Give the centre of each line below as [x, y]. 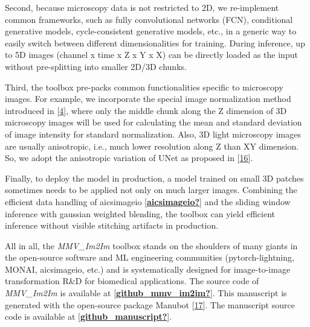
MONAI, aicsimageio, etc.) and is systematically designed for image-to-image [148, 269]
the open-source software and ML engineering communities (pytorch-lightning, [150, 257]
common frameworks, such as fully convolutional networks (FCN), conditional [149, 19]
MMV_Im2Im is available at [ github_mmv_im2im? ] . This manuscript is [146, 293]
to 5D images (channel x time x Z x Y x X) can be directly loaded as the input [151, 55]
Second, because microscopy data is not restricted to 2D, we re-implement [142, 7]
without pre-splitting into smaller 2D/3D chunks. [96, 66]
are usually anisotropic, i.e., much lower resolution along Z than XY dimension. [152, 146]
